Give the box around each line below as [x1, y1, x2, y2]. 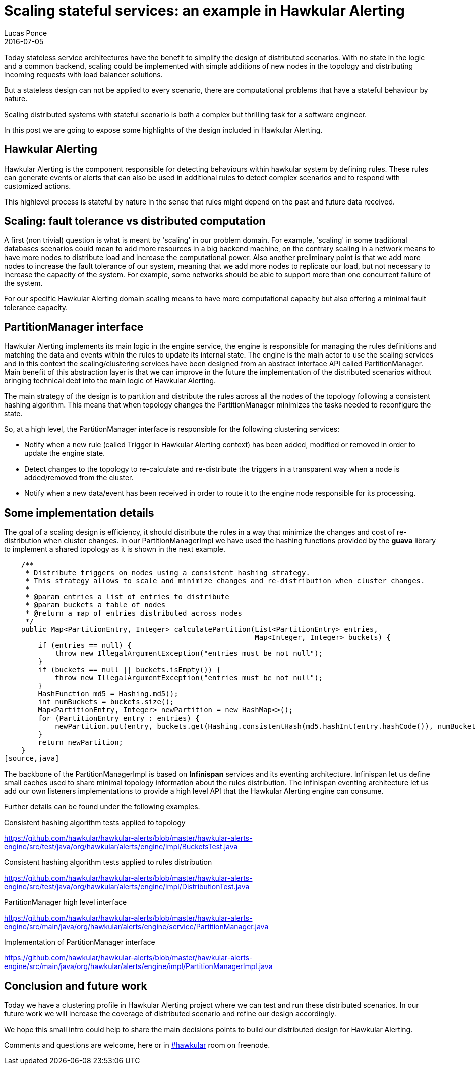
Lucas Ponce [4, 28, 47, 37]
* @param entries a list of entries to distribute [25, 593, 229, 601]
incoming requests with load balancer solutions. [4, 70, 163, 79]
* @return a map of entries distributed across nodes [25, 609, 243, 618]
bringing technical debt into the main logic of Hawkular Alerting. [4, 376, 216, 385]
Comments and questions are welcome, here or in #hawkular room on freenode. [4, 1040, 270, 1049]
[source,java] [4, 754, 59, 763]
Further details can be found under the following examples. [4, 802, 200, 811]
